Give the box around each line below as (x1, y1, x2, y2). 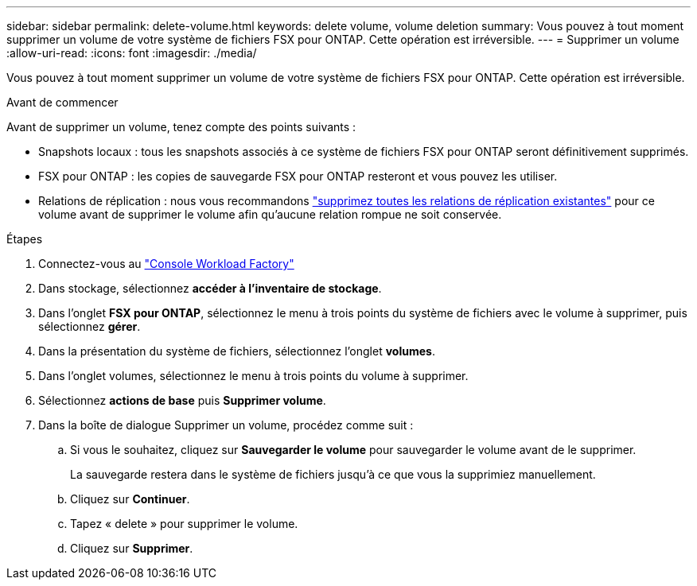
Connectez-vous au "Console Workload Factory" (38, 257, 294, 270)
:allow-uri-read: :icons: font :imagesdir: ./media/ (6, 46, 257, 60)
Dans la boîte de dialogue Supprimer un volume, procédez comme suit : (38, 418, 414, 432)
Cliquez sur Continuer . (70, 492, 190, 506)
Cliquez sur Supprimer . (70, 541, 193, 555)
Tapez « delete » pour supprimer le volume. (70, 517, 298, 530)
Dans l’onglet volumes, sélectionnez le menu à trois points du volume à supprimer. (38, 369, 469, 382)
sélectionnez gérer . (38, 320, 141, 333)
